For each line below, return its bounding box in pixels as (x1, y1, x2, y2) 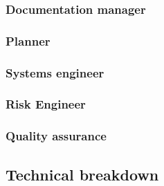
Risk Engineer (6, 95, 86, 113)
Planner (6, 32, 51, 49)
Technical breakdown (6, 163, 159, 185)
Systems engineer (6, 64, 104, 81)
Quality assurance (6, 127, 107, 145)
